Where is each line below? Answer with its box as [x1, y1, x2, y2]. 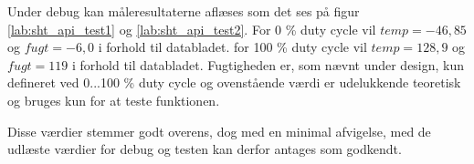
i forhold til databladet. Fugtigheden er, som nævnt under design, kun [71, 55, 465, 74]
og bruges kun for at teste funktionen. [7, 90, 220, 109]
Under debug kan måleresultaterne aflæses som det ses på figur [7, 2, 360, 20]
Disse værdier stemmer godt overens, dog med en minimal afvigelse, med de [7, 121, 431, 140]
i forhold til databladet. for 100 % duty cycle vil [98, 37, 367, 56]
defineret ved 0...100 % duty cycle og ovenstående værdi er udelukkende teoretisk [7, 73, 461, 92]
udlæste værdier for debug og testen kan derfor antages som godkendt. [7, 139, 402, 159]
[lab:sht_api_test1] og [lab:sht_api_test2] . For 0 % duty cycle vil [7, 19, 376, 38]
